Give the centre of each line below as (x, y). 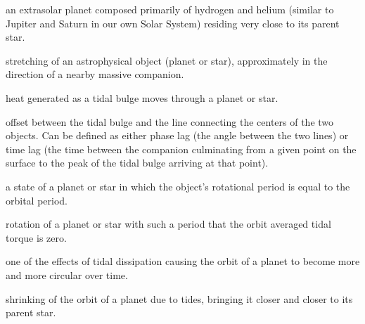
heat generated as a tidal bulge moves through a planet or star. (142, 97)
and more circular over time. (67, 274)
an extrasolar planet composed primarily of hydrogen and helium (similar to (170, 9)
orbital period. (37, 200)
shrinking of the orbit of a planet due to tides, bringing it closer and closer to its (179, 298)
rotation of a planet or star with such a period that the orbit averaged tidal (168, 224)
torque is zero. (36, 237)
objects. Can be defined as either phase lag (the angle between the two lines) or (177, 135)
